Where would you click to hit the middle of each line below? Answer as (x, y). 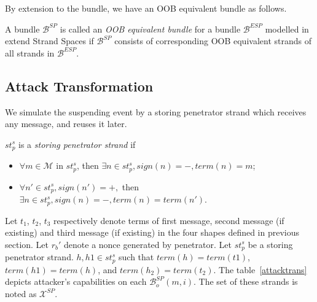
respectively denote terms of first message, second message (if (169, 220)
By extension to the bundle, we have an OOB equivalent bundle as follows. (146, 8)
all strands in (30, 52)
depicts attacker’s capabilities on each (76, 281)
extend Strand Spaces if (49, 41)
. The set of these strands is (245, 281)
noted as (21, 293)
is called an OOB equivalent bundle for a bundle (150, 29)
